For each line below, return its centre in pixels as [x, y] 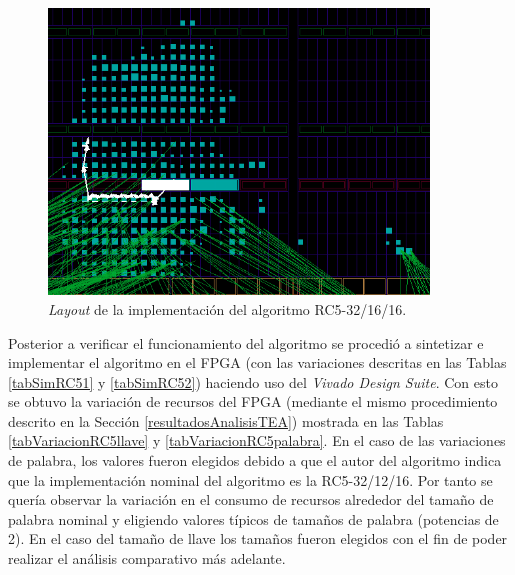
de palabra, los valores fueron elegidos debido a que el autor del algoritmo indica [255, 460]
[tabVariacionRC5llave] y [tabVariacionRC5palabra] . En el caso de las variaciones [257, 440]
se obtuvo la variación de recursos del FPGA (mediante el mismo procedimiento [253, 401]
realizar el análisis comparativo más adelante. [147, 558]
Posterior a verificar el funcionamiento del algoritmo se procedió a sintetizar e [246, 342]
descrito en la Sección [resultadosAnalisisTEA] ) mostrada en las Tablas [226, 420]
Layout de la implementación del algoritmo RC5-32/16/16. [227, 308]
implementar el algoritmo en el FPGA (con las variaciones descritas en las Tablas [257, 362]
